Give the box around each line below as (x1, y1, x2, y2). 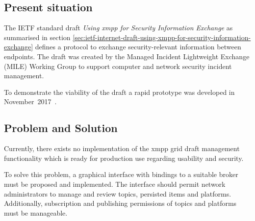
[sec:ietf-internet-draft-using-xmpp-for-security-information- (73, 32, 251, 42)
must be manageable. (4, 207, 68, 218)
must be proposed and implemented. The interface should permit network (4, 178, 226, 189)
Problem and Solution (4, 120, 118, 135)
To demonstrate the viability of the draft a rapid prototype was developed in (4, 87, 235, 97)
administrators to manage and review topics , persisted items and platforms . (4, 188, 231, 199)
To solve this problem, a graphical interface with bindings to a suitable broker (4, 169, 238, 179)
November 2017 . (4, 96, 57, 107)
